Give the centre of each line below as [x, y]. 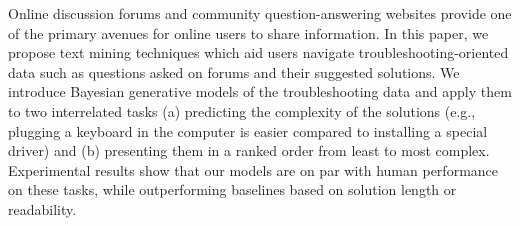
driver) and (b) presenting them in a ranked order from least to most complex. [249, 150]
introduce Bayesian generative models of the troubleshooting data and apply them [260, 91]
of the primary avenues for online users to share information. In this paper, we [248, 32]
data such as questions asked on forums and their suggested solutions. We [234, 71]
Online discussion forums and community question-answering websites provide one [260, 13]
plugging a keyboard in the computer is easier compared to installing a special [248, 130]
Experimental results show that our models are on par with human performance [253, 169]
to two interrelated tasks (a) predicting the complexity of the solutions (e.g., [242, 110]
